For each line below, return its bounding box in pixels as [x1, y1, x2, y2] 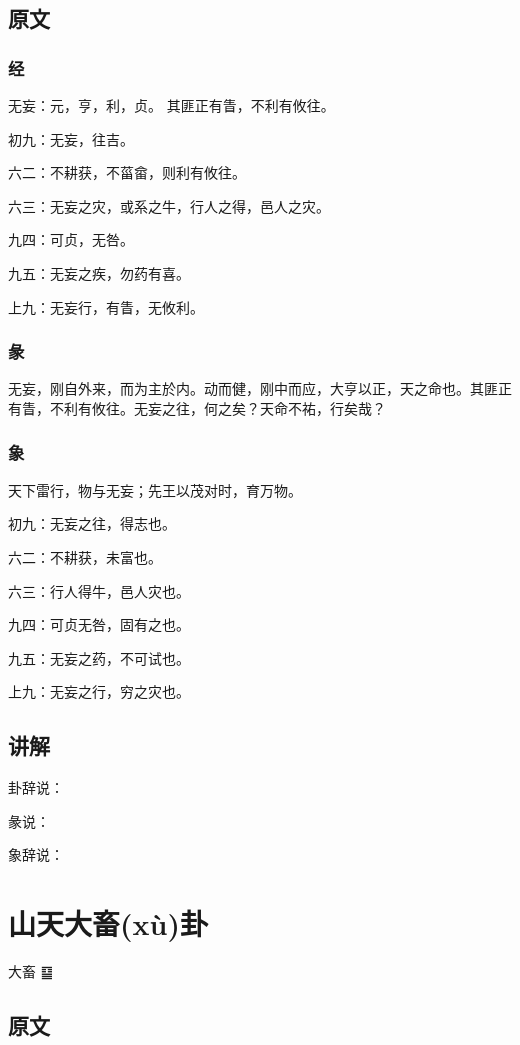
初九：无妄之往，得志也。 [8, 513, 176, 534]
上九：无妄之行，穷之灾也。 [8, 681, 190, 702]
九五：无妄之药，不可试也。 [8, 647, 190, 668]
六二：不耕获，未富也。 [8, 546, 162, 567]
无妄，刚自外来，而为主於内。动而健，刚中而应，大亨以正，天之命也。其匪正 [8, 378, 512, 399]
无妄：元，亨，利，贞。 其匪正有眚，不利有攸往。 [8, 95, 335, 115]
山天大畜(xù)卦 [8, 903, 208, 944]
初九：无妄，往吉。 [8, 128, 134, 149]
